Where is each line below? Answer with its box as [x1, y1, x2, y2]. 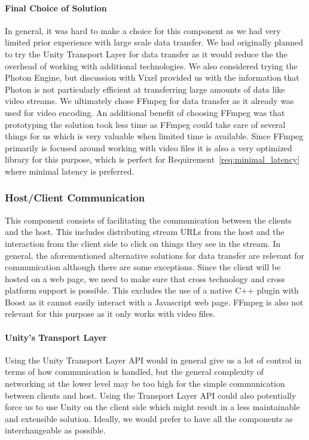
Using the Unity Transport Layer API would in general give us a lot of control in [5, 353, 302, 366]
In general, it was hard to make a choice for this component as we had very [5, 24, 281, 36]
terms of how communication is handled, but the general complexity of [5, 365, 264, 378]
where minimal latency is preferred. [5, 164, 134, 177]
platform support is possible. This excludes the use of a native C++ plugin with [5, 284, 299, 297]
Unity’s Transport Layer [5, 331, 107, 343]
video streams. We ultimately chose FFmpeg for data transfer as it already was [5, 94, 294, 107]
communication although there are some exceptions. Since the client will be [5, 261, 281, 273]
